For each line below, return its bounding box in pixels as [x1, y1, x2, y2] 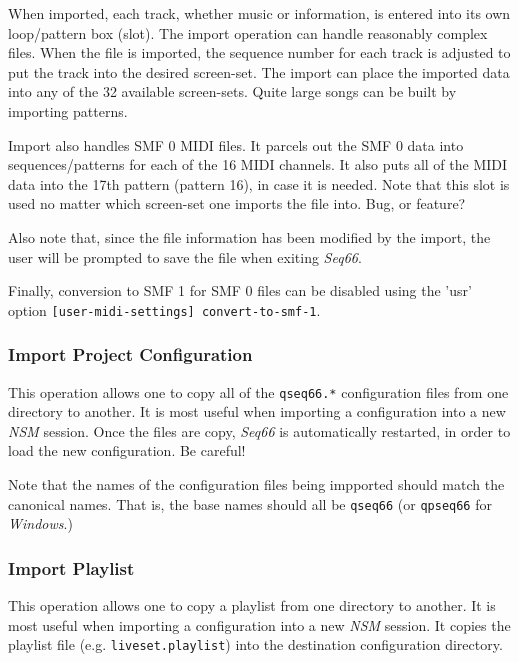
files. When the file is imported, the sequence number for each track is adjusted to [8, 42, 511, 63]
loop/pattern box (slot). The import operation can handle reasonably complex [8, 22, 488, 43]
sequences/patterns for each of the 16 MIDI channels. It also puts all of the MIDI [8, 154, 508, 175]
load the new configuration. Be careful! [8, 440, 246, 461]
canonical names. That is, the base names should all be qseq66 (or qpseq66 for [8, 493, 492, 514]
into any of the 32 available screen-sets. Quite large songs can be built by [8, 81, 457, 102]
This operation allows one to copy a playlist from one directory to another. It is [8, 595, 496, 616]
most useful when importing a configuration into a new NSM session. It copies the [8, 614, 511, 635]
